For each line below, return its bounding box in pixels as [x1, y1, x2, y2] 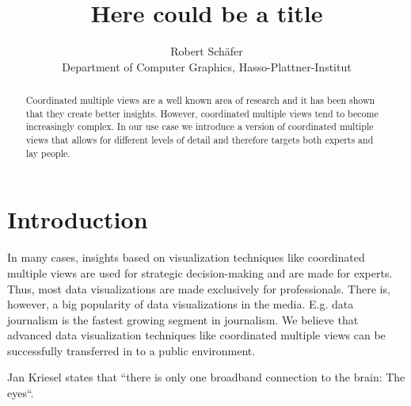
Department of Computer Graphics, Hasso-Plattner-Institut [62, 58, 352, 75]
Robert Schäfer [170, 43, 243, 59]
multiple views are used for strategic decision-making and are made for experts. [7, 264, 393, 281]
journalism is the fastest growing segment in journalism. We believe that [7, 311, 359, 327]
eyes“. [7, 385, 34, 401]
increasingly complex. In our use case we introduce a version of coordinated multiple [25, 120, 374, 133]
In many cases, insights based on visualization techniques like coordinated [7, 249, 365, 266]
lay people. [25, 146, 70, 159]
